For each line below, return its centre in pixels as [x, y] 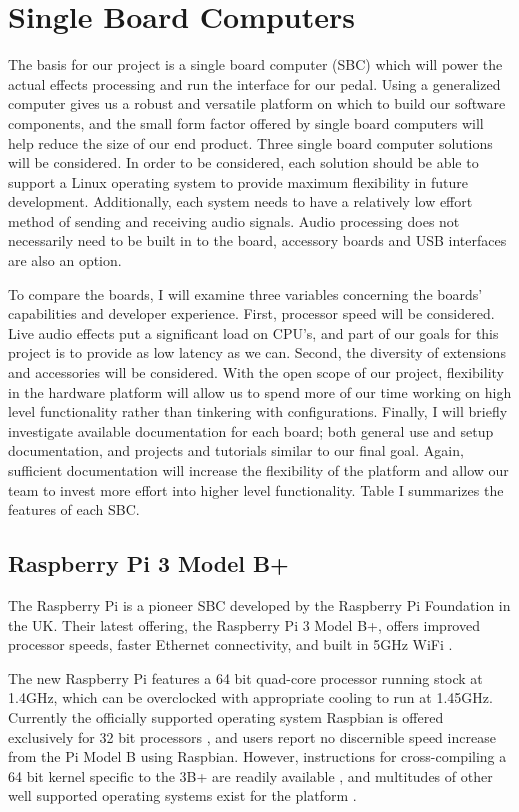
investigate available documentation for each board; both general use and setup [251, 430]
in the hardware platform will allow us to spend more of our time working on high [260, 391]
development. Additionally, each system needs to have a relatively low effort [240, 201]
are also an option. [65, 260]
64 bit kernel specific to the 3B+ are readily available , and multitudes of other [250, 775]
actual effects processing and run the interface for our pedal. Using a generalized [254, 83]
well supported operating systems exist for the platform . [182, 795]
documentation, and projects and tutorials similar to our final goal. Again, [236, 450]
